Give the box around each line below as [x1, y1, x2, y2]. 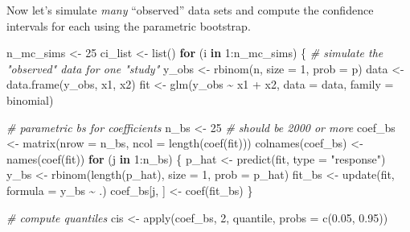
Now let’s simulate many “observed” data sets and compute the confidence [6, 2, 374, 18]
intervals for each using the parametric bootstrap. [6, 17, 251, 34]
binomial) [6, 91, 54, 108]
